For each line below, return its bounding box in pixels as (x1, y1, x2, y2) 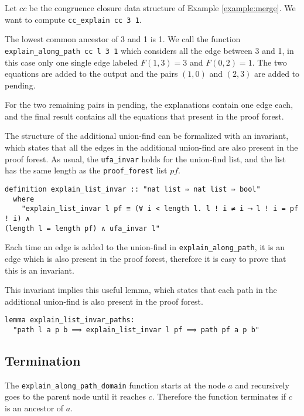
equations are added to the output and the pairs (5, 67, 178, 80)
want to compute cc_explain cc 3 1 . (5, 13, 142, 25)
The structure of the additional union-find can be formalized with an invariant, (5, 129, 289, 142)
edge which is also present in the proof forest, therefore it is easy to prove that (5, 252, 286, 264)
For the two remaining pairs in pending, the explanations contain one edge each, (5, 98, 293, 111)
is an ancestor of (5, 402, 64, 414)
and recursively (235, 379, 289, 391)
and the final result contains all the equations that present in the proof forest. (5, 110, 284, 122)
